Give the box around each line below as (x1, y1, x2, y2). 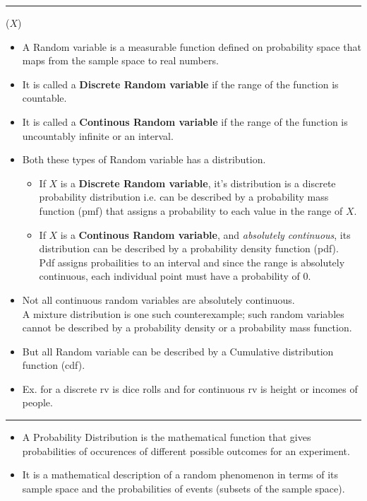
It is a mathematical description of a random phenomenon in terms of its (22, 467, 339, 482)
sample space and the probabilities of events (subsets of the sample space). (22, 481, 345, 495)
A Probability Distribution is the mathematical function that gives (22, 430, 311, 444)
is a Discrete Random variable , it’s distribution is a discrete (60, 175, 336, 190)
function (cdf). (22, 358, 85, 372)
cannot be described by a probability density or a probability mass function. (22, 320, 352, 335)
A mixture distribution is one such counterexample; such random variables (22, 306, 344, 321)
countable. (22, 90, 67, 105)
